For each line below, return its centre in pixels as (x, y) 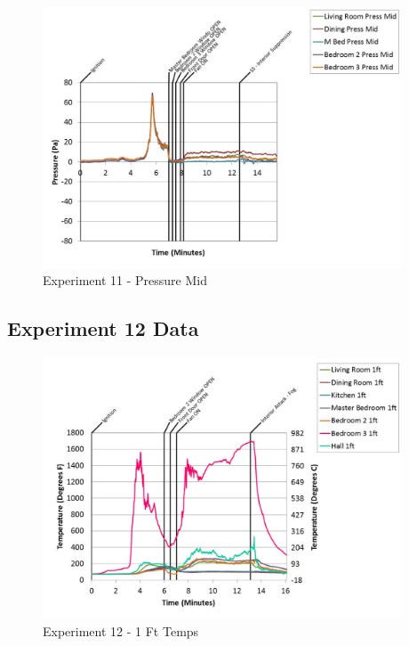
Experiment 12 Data (103, 328)
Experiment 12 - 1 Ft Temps (121, 630)
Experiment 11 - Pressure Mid (125, 280)
